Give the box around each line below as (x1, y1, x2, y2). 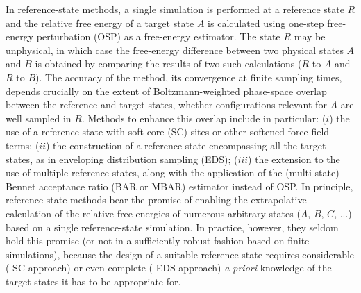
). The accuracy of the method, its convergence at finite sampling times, (35, 69, 342, 84)
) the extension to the (248, 151, 340, 166)
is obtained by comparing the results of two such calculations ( (35, 56, 302, 71)
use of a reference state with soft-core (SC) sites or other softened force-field (6, 124, 330, 139)
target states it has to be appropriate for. (6, 274, 181, 288)
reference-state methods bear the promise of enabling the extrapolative (6, 192, 307, 207)
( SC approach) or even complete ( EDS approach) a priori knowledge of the (6, 260, 332, 275)
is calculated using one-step (208, 15, 324, 30)
